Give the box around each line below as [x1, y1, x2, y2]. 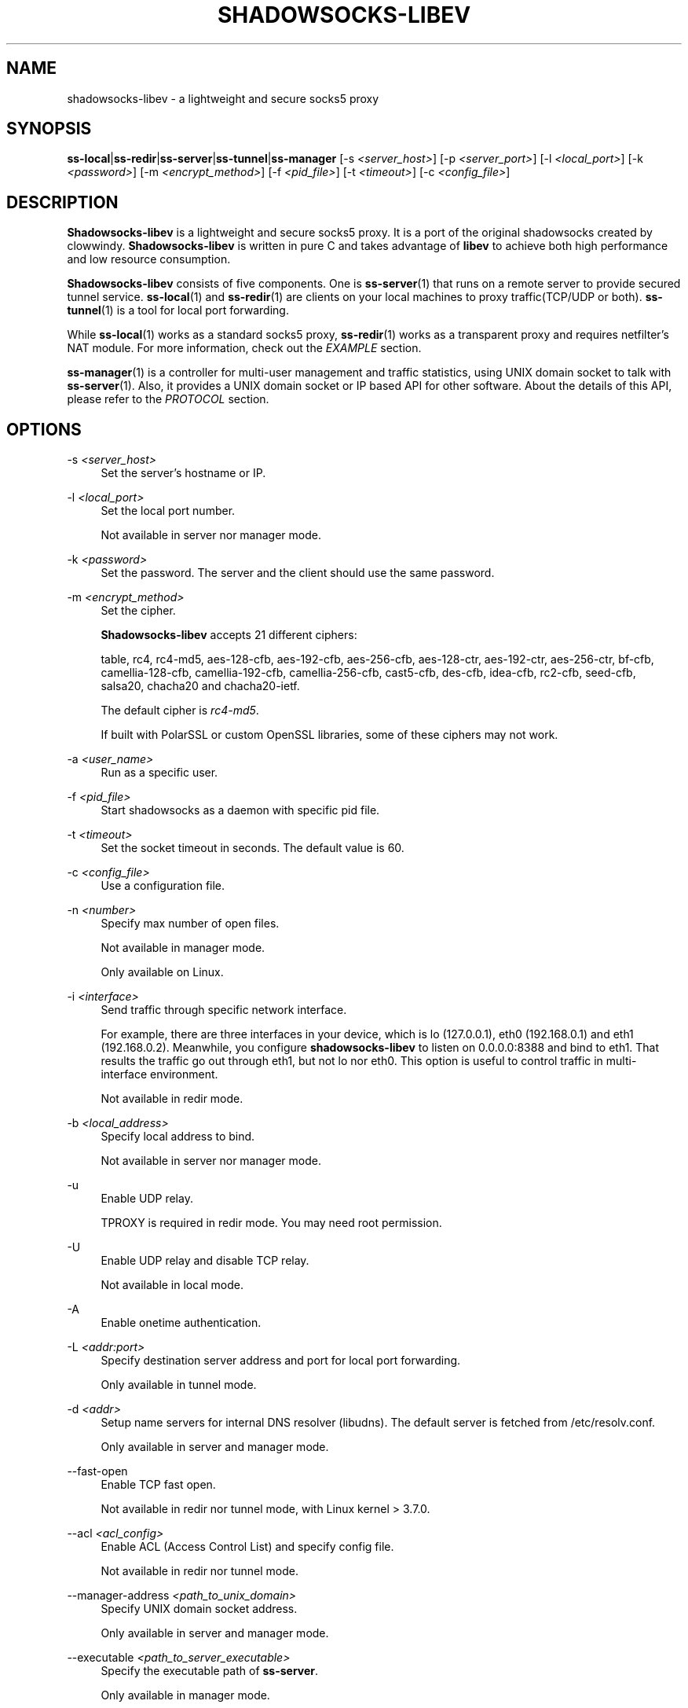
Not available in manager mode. [101, 941, 265, 955]
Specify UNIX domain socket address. [101, 1602, 298, 1616]
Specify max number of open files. [101, 916, 280, 931]
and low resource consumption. [67, 252, 231, 266]
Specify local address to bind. [101, 1129, 255, 1144]
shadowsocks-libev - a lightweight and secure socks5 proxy [67, 91, 379, 105]
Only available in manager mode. [101, 1688, 270, 1702]
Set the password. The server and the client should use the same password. [101, 566, 495, 580]
